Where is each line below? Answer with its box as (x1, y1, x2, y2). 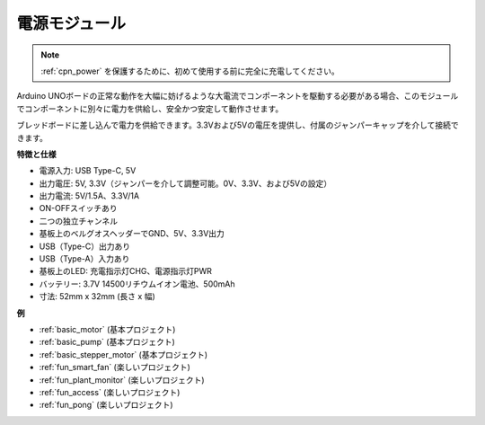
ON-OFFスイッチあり (39, 203, 118, 214)
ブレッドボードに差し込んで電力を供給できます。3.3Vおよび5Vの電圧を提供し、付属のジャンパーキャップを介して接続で (16, 120, 460, 130)
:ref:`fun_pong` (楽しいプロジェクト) (39, 400, 174, 411)
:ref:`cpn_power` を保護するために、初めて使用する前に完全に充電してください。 (40, 66, 340, 76)
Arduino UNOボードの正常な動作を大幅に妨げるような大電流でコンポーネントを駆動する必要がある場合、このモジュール (16, 91, 459, 102)
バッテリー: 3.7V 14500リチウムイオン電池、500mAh (39, 279, 235, 289)
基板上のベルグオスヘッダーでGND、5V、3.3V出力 (39, 228, 225, 239)
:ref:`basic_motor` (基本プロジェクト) (39, 323, 176, 334)
